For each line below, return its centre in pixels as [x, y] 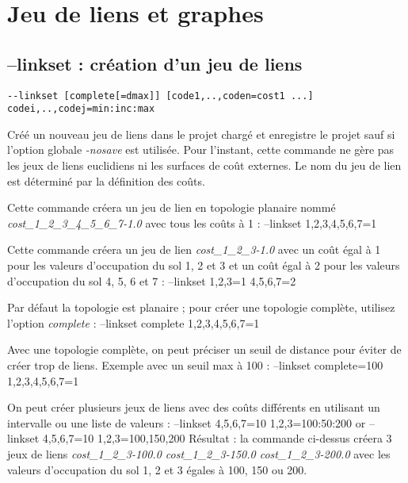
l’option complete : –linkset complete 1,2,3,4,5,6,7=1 [133, 322]
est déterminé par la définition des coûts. [106, 180]
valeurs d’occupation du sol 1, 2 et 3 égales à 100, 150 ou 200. [157, 469]
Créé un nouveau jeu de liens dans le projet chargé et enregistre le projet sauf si [201, 134]
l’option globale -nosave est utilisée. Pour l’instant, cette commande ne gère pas [201, 149]
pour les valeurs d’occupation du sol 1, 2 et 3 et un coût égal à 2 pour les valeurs [204, 265]
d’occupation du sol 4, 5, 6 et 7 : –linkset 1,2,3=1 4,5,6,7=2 [152, 280]
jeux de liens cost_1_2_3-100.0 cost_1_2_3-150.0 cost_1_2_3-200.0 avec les [199, 453]
